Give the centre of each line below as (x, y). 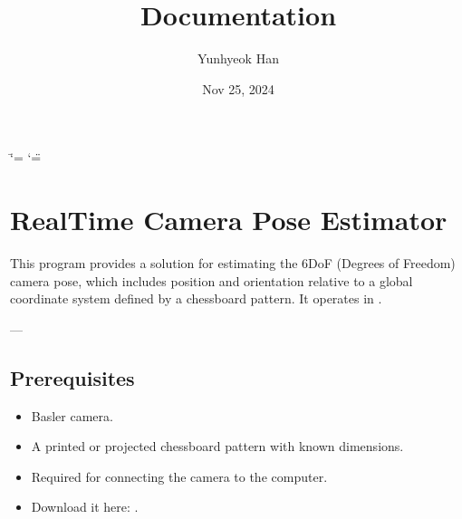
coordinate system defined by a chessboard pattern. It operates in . (196, 298)
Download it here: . (85, 507)
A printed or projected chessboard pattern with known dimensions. (217, 446)
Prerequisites (72, 377)
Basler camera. (72, 415)
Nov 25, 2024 (238, 88)
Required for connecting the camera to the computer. (179, 476)
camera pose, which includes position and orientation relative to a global (212, 280)
